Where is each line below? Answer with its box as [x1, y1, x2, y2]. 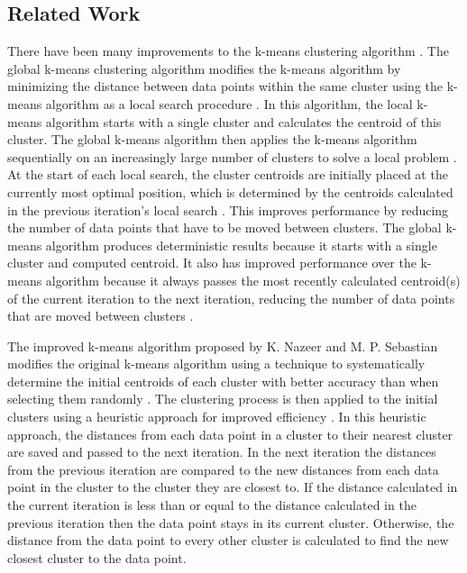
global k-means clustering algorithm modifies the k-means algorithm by [7, 59, 401, 77]
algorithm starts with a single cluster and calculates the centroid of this [45, 112, 442, 131]
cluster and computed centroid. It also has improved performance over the [7, 253, 417, 272]
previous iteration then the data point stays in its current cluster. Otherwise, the [7, 513, 454, 532]
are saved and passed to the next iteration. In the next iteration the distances [7, 442, 436, 461]
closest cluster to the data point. [7, 548, 187, 567]
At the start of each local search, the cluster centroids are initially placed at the [7, 165, 448, 184]
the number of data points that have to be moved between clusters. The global [7, 218, 442, 237]
